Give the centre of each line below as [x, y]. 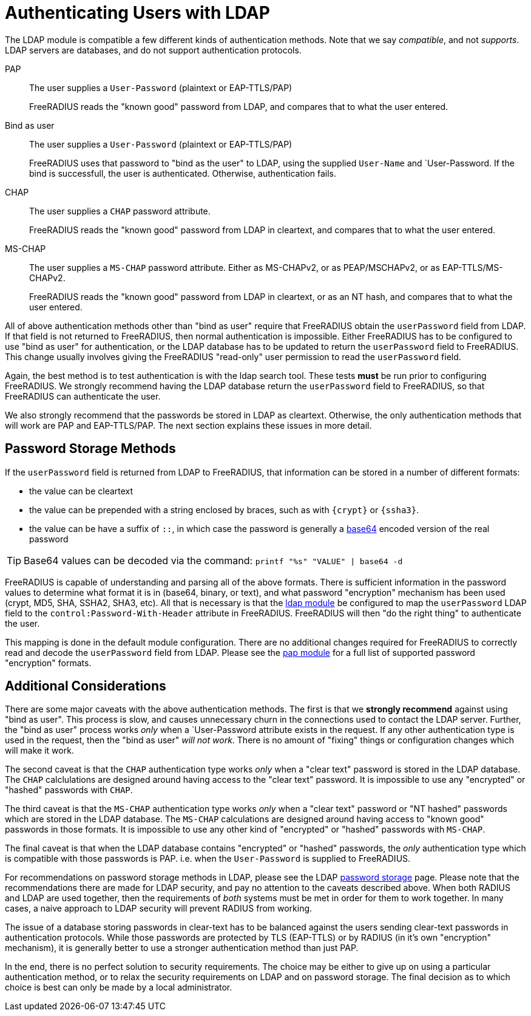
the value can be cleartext [81, 491]
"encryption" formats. [48, 663]
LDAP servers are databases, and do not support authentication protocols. [153, 50]
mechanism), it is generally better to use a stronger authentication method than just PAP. [182, 948]
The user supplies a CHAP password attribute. [120, 211]
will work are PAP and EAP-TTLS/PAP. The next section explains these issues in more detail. [188, 425]
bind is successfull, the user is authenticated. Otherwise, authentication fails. [183, 173]
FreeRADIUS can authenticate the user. [83, 396]
